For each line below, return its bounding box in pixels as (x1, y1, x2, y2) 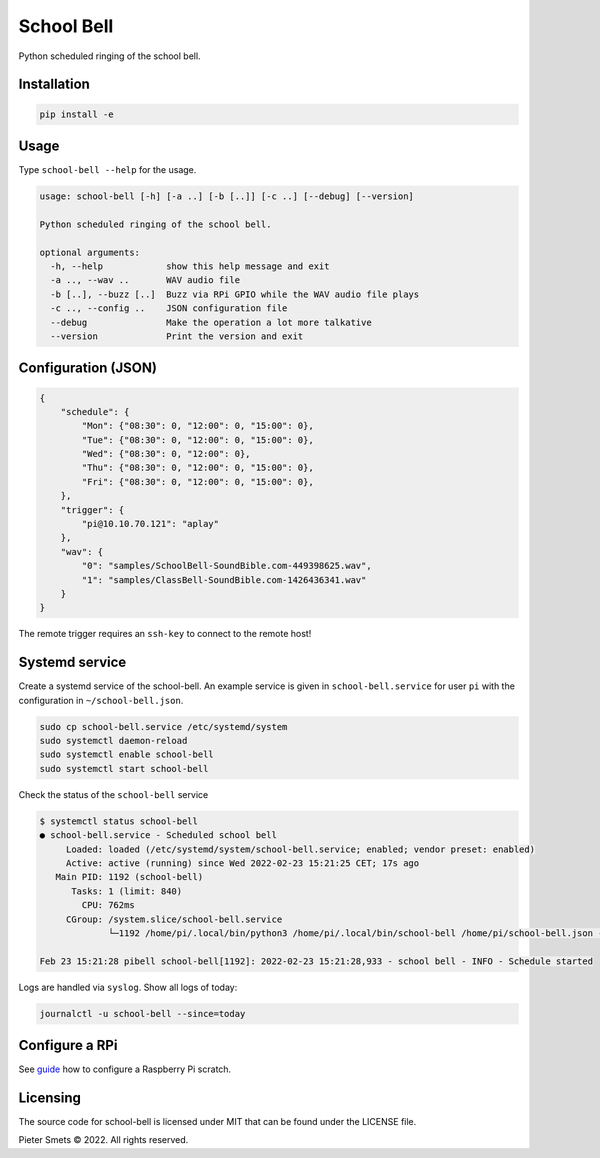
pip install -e (39, 108, 114, 120)
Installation (18, 76, 90, 93)
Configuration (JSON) (18, 360, 157, 377)
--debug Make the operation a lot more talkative (50, 316, 372, 328)
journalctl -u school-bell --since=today (39, 1008, 246, 1019)
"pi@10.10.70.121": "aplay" (81, 518, 220, 530)
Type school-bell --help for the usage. (18, 164, 197, 176)
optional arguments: (39, 246, 140, 258)
